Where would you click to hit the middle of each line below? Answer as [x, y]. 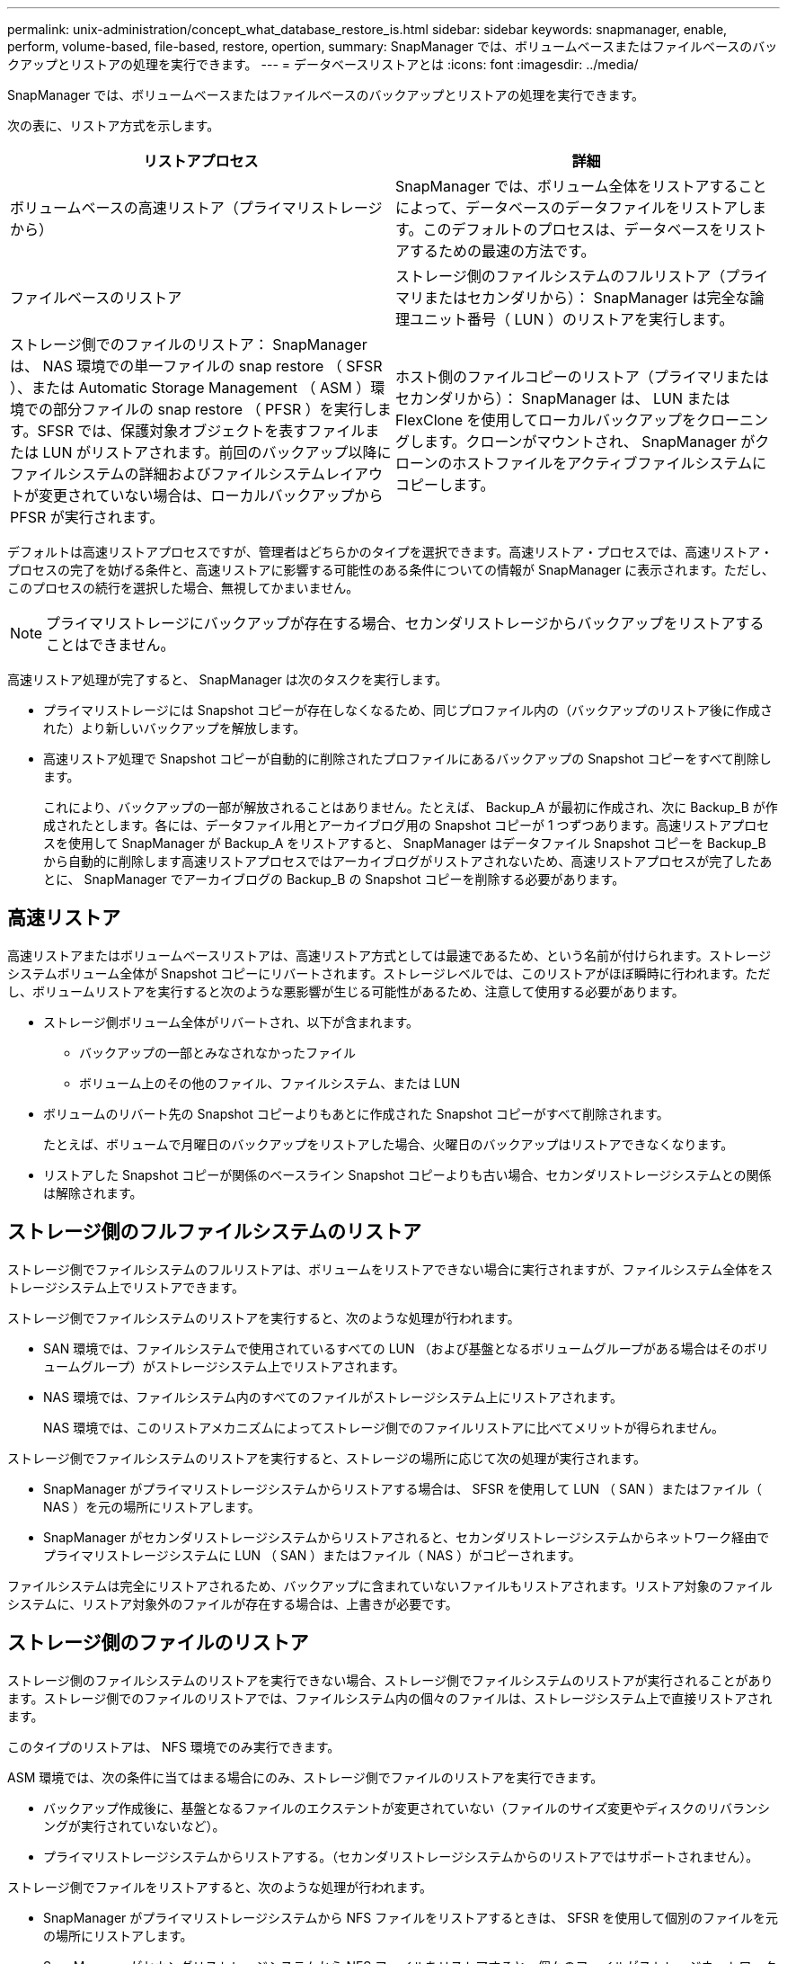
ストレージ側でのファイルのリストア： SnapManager [189, 344]
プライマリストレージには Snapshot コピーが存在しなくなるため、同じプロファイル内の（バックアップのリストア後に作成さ [408, 710]
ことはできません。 [111, 645]
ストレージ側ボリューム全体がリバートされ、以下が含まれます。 [231, 1022]
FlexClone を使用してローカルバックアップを [546, 420]
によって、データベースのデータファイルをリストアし [574, 208]
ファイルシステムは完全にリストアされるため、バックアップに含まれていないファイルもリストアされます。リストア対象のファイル [390, 1585]
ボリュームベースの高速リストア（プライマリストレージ [196, 208]
